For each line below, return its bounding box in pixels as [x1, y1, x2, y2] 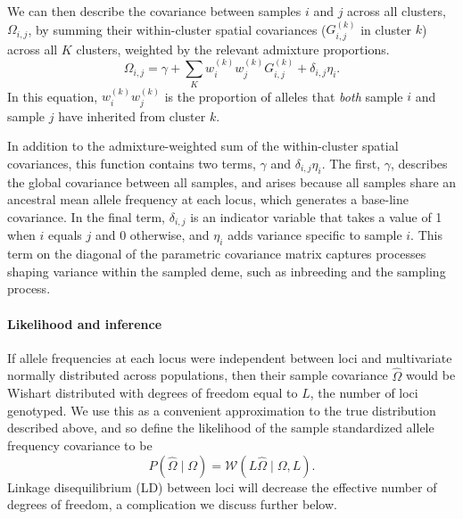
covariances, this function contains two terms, [7, 153, 256, 172]
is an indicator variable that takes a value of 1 [190, 207, 442, 226]
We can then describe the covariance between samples [7, 2, 302, 20]
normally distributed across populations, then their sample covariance [7, 366, 388, 384]
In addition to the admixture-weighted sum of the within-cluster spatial [7, 136, 399, 155]
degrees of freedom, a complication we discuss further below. [7, 495, 337, 514]
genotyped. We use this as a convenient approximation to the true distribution [7, 400, 436, 419]
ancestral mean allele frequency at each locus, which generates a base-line [7, 190, 409, 209]
